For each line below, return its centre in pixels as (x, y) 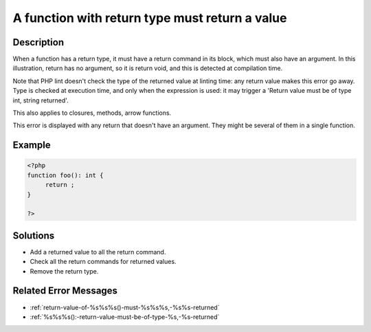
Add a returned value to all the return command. (98, 252)
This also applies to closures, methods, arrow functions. (92, 113)
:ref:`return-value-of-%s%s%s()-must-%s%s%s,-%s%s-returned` (125, 307)
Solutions (34, 235)
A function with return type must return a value (150, 18)
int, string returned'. (41, 100)
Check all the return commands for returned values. (103, 262)
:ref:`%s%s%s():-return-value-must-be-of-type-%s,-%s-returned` (125, 317)
